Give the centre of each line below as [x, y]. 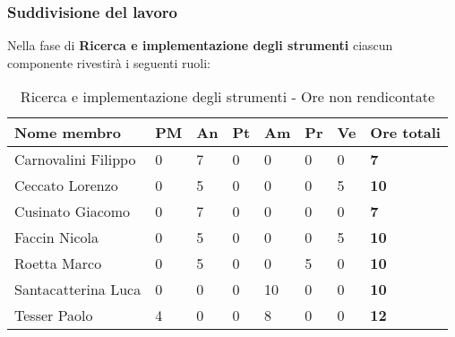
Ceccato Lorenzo [66, 186]
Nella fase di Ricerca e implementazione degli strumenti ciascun [200, 45]
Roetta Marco [58, 264]
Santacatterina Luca [78, 289]
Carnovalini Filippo [75, 160]
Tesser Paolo [54, 315]
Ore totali [405, 133]
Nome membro [68, 133]
